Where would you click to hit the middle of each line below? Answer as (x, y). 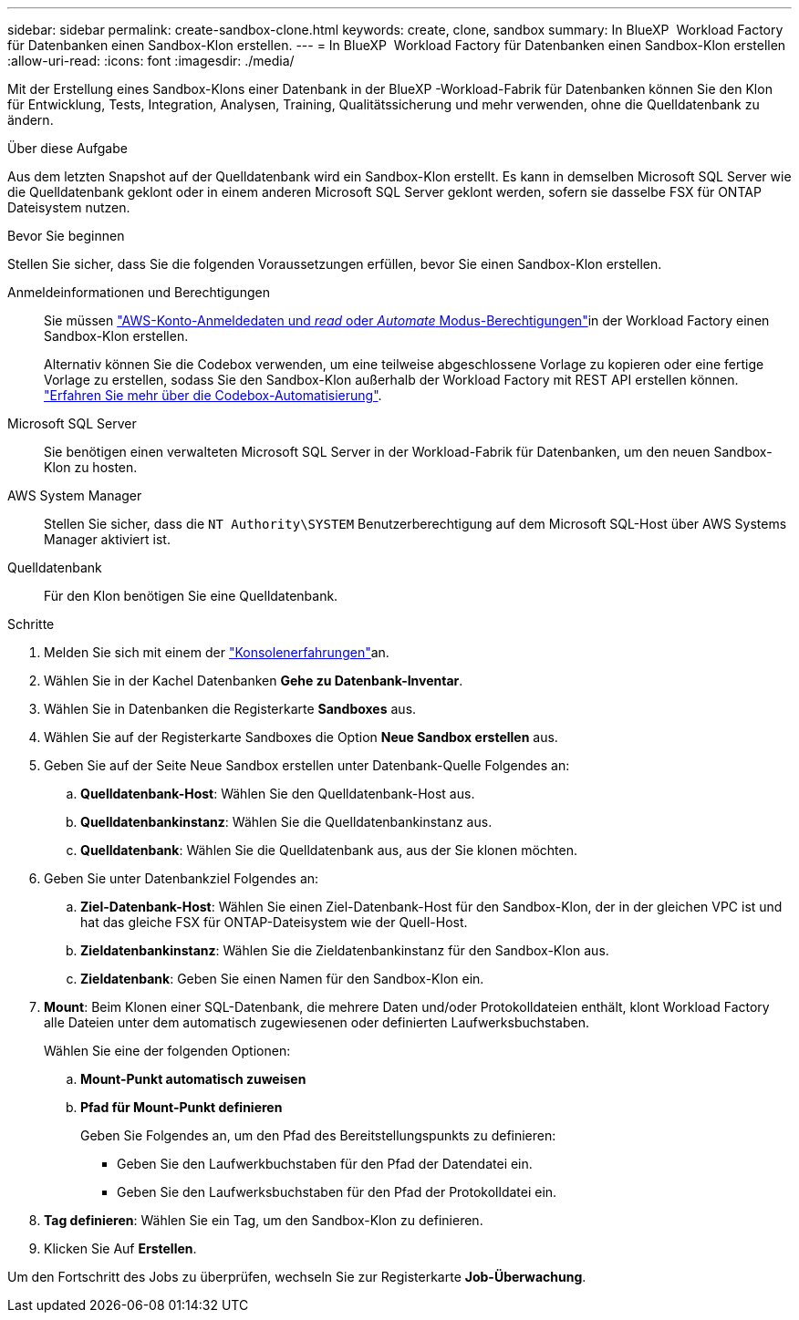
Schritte (31, 624)
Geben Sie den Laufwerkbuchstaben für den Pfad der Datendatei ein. (325, 1164)
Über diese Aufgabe (67, 148)
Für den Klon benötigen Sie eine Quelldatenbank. (191, 596)
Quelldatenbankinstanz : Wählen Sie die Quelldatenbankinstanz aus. (286, 822)
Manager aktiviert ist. (107, 539)
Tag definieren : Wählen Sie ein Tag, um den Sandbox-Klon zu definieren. (264, 1220)
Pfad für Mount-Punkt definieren (182, 1107)
